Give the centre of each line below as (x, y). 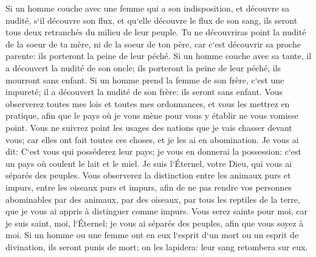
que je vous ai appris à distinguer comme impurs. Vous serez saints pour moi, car (157, 211)
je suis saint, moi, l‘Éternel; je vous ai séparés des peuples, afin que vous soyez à (155, 223)
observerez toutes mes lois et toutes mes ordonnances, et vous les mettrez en (148, 103)
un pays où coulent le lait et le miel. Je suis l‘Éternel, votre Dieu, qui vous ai (149, 163)
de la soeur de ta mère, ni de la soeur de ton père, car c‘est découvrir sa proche (153, 44)
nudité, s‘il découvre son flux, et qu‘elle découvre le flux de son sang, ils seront (152, 20)
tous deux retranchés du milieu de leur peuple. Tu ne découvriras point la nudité (156, 32)
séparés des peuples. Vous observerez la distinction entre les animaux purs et (148, 175)
